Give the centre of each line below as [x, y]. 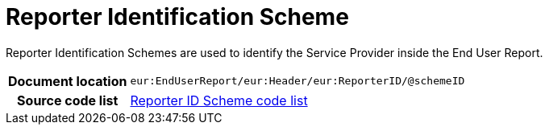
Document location [68, 81]
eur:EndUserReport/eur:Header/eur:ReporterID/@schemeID [297, 81]
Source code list [68, 100]
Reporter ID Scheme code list [219, 100]
